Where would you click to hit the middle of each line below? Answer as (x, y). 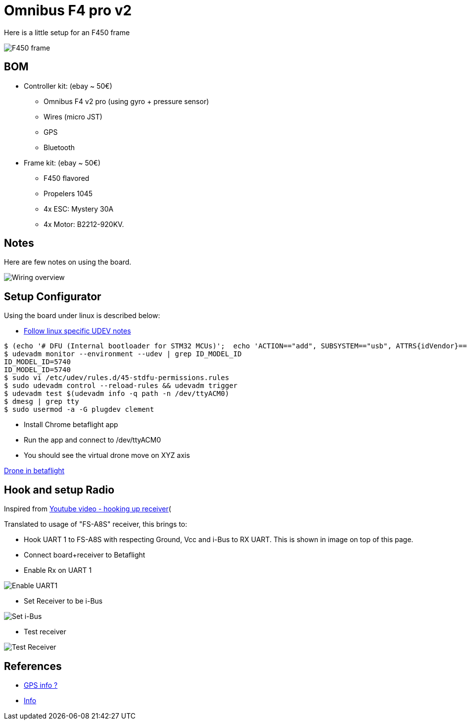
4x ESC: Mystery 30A (79, 209)
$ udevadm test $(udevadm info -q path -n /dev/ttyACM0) (117, 394)
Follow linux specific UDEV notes (77, 331)
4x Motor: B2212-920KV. (84, 224)
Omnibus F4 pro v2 (68, 10)
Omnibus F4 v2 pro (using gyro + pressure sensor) (126, 101)
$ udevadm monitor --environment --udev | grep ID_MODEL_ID (123, 354)
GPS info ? (41, 685)
